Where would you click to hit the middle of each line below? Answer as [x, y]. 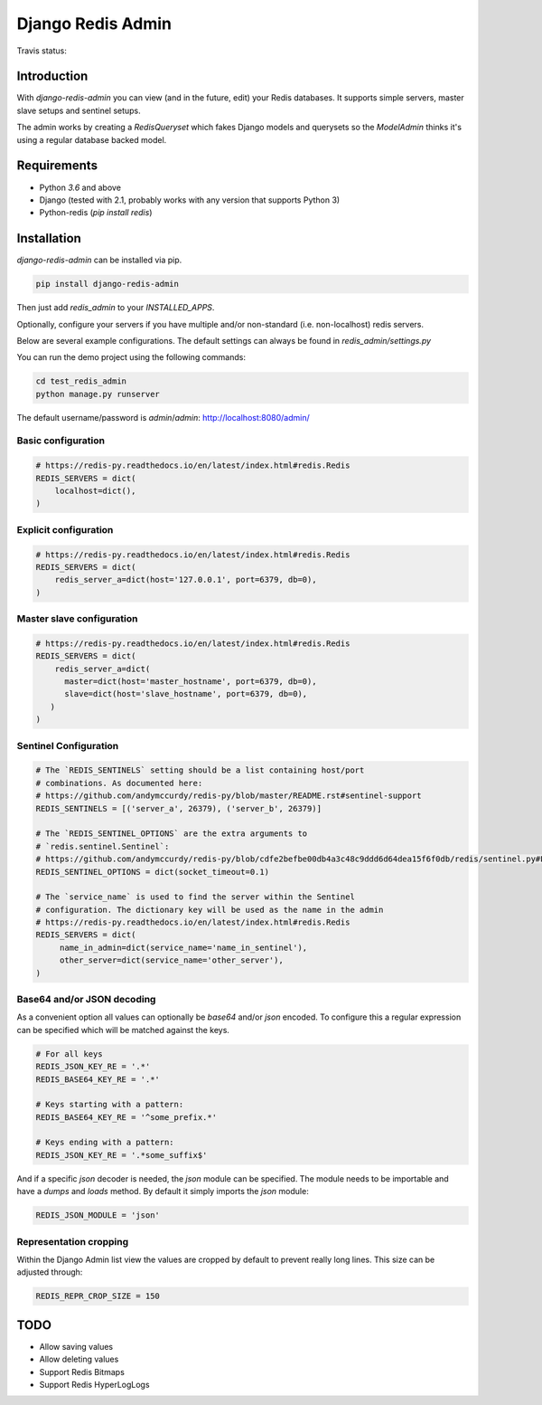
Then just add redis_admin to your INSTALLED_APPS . [116, 308]
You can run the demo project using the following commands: [131, 357]
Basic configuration [61, 441]
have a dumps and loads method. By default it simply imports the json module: [163, 1191]
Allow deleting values [79, 1359]
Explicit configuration [65, 529]
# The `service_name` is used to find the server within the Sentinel [196, 897]
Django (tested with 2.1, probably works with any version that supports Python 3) [190, 200]
